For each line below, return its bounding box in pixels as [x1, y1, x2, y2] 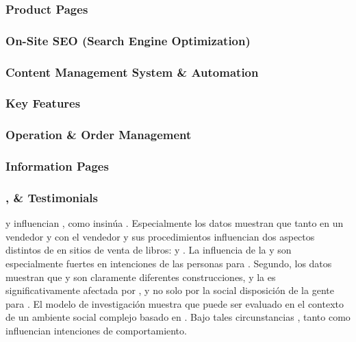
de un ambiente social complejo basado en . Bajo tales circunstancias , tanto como [5, 310, 351, 324]
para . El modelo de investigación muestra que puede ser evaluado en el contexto [5, 296, 344, 310]
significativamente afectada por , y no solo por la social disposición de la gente [5, 283, 334, 297]
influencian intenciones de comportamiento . [5, 323, 187, 338]
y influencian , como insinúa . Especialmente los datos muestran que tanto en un [5, 216, 344, 230]
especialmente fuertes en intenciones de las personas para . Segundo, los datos [5, 256, 332, 271]
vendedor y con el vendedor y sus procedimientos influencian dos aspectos [5, 229, 315, 243]
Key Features [5, 95, 81, 112]
